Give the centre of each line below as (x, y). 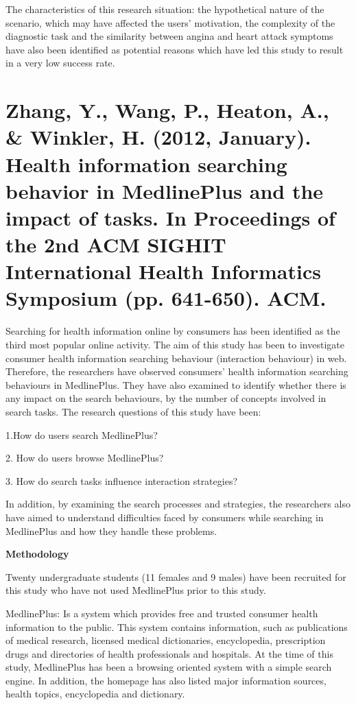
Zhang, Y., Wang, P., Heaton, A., (167, 110)
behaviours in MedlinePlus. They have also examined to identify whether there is (176, 384)
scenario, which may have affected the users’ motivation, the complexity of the (170, 22)
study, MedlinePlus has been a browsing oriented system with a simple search (169, 667)
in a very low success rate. (60, 63)
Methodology (37, 554)
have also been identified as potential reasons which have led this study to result (175, 49)
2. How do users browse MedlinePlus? (85, 458)
